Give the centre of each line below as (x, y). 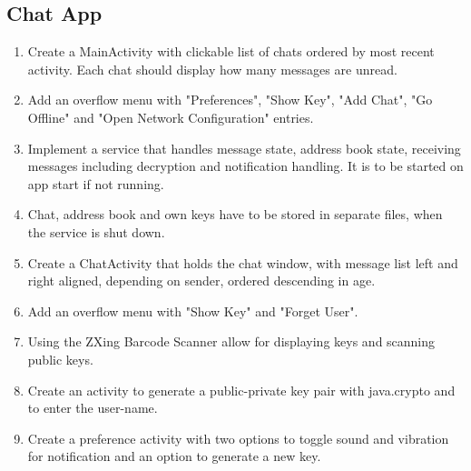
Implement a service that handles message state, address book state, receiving (244, 148)
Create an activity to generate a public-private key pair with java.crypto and (241, 390)
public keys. (60, 359)
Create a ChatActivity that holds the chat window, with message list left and (243, 262)
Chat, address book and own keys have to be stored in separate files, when (235, 214)
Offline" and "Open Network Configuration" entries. (171, 117)
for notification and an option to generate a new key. (174, 456)
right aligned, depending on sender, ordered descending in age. (201, 281)
